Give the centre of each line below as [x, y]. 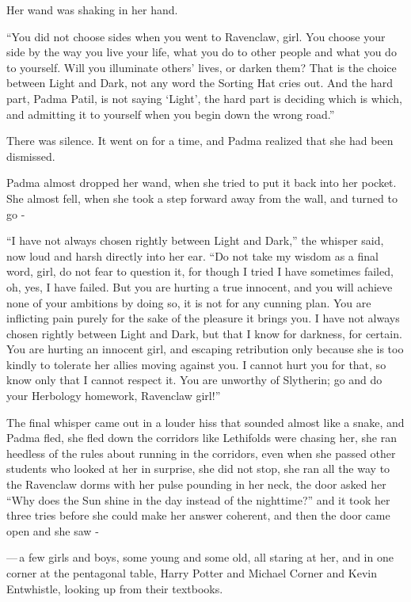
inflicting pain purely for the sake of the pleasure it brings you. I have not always [203, 318]
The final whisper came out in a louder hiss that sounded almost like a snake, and [205, 422]
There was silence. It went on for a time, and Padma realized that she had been [200, 141]
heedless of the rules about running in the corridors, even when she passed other [201, 453]
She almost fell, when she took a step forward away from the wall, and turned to [202, 198]
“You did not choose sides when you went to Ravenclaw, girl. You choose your [196, 36]
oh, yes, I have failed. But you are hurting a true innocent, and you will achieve [200, 286]
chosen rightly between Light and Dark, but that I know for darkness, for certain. [204, 333]
